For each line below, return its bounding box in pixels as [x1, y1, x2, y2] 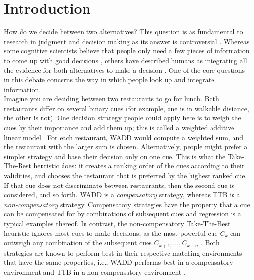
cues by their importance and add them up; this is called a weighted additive [4, 122, 234, 133]
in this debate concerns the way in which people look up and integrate [4, 74, 214, 85]
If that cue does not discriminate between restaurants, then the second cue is [4, 180, 234, 190]
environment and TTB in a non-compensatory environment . [4, 266, 186, 277]
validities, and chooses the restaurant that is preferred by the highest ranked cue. [4, 170, 247, 181]
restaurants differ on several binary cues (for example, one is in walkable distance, [4, 103, 249, 113]
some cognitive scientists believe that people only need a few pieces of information [4, 46, 250, 56]
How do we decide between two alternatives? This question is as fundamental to [4, 26, 243, 37]
